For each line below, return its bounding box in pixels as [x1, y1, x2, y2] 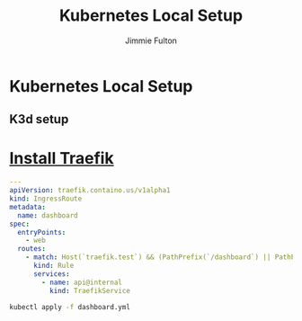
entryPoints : [17, 227, 67, 236]
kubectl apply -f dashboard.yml [9, 302, 130, 311]
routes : [17, 245, 47, 254]
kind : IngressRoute [9, 194, 83, 203]
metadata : [9, 202, 47, 211]
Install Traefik [9, 147, 114, 168]
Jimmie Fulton [124, 35, 178, 46]
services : [32, 269, 70, 279]
